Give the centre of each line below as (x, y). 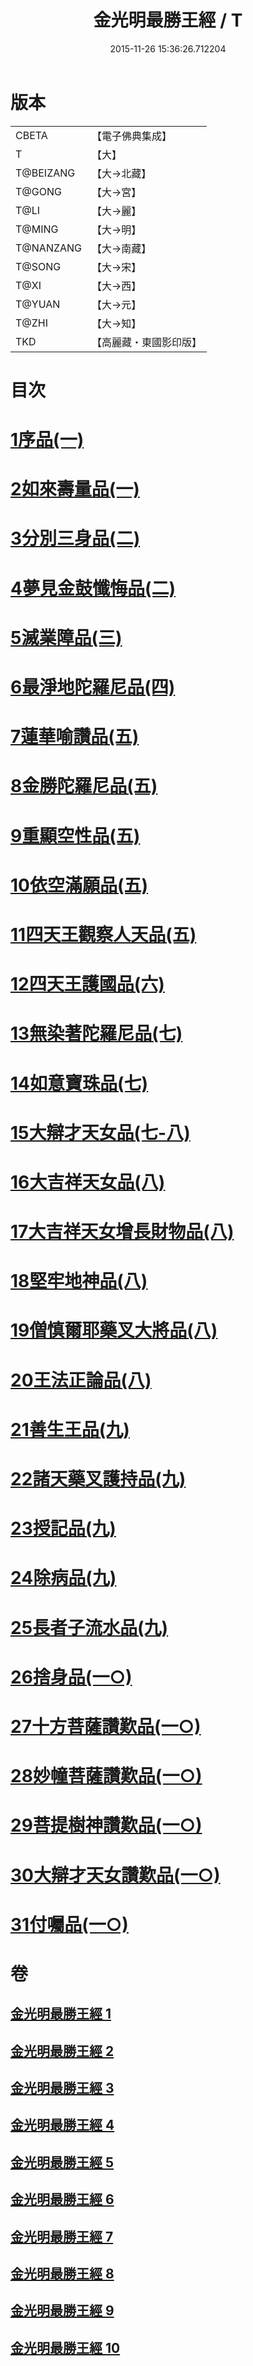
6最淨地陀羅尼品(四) (93, 687)
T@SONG (38, 266)
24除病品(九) (63, 1578)
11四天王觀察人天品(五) (103, 934)
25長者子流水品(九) (89, 1627)
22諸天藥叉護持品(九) (98, 1479)
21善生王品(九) (70, 1429)
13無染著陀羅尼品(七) (96, 1033)
